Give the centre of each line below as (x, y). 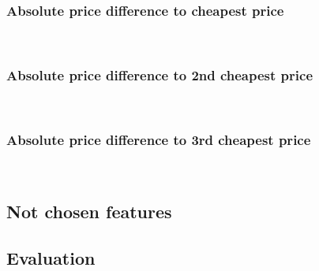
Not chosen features (89, 211)
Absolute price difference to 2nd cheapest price (160, 74)
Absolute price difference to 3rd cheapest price (159, 139)
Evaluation (51, 257)
